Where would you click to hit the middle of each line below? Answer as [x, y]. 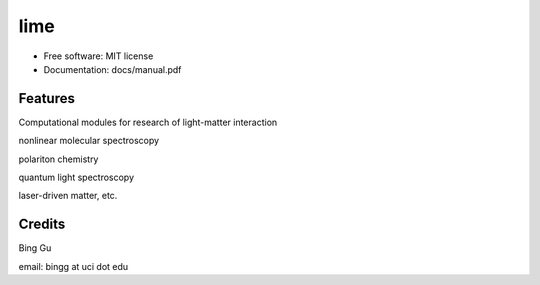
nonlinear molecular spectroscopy [89, 141]
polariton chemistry [58, 159]
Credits [42, 224]
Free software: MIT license [98, 56]
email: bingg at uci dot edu [73, 266]
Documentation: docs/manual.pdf [112, 69]
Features [46, 98]
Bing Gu [35, 248]
